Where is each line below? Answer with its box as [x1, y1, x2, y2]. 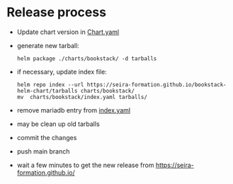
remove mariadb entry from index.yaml [16, 105, 131, 114]
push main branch [16, 146, 70, 156]
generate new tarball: [16, 41, 79, 50]
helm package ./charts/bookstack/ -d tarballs [16, 54, 157, 62]
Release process [6, 4, 107, 21]
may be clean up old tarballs [16, 120, 100, 128]
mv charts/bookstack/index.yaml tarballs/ [16, 93, 148, 100]
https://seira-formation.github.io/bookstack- [86, 81, 227, 88]
